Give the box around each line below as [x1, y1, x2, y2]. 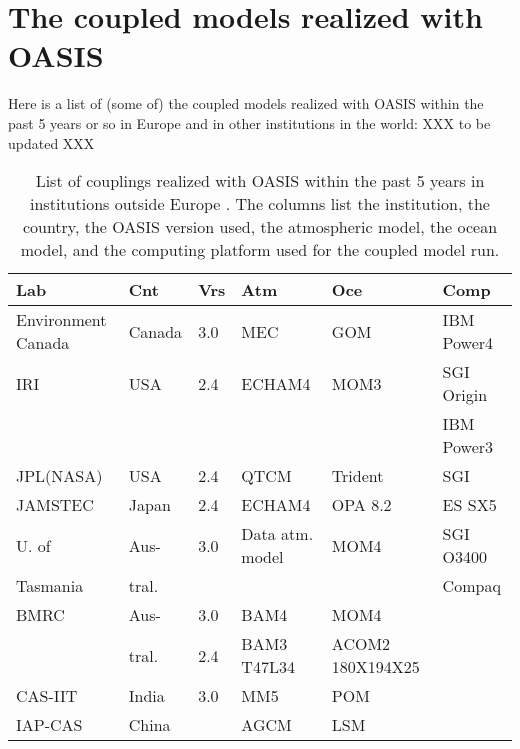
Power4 [442, 331, 494, 355]
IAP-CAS [16, 713, 83, 737]
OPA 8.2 [331, 493, 392, 517]
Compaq [442, 574, 501, 598]
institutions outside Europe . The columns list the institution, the [30, 192, 490, 216]
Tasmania [16, 574, 84, 598]
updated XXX [8, 132, 95, 153]
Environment [16, 308, 107, 332]
